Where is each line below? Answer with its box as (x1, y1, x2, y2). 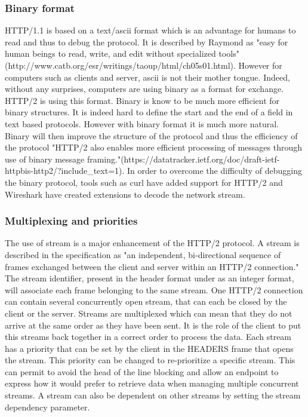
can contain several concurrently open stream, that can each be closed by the (5, 295, 287, 308)
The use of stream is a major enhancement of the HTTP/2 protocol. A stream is (5, 237, 300, 249)
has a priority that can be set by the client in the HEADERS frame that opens (5, 342, 294, 354)
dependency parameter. (5, 400, 90, 413)
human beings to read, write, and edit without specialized (5, 47, 216, 60)
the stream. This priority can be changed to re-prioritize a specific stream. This (5, 354, 295, 366)
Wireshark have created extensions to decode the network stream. (5, 188, 245, 200)
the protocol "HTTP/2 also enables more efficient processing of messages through (5, 141, 303, 154)
